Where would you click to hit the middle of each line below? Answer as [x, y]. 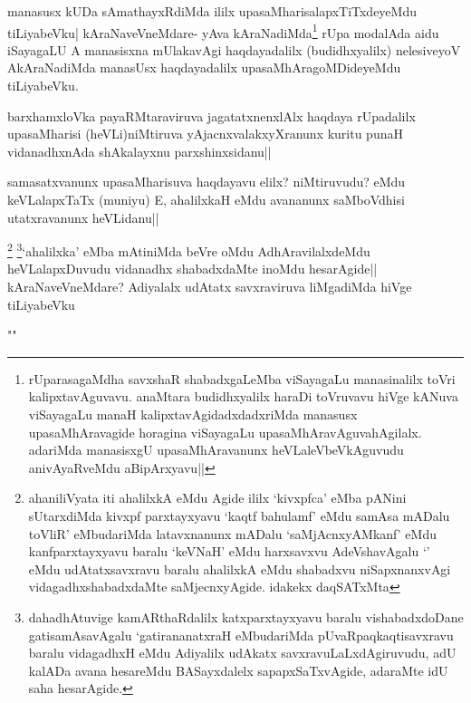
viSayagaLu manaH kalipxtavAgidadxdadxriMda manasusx [193, 414]
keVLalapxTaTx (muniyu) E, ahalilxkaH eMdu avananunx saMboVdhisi [206, 199]
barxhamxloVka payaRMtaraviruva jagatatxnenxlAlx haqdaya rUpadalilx [211, 116]
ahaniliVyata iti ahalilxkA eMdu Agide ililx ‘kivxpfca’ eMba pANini [217, 498]
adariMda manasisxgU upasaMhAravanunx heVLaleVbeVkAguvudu [216, 450]
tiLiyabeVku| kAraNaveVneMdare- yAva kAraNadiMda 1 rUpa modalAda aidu [223, 31]
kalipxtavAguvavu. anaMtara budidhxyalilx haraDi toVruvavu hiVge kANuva [243, 396]
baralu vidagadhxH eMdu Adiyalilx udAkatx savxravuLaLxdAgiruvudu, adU [242, 653]
